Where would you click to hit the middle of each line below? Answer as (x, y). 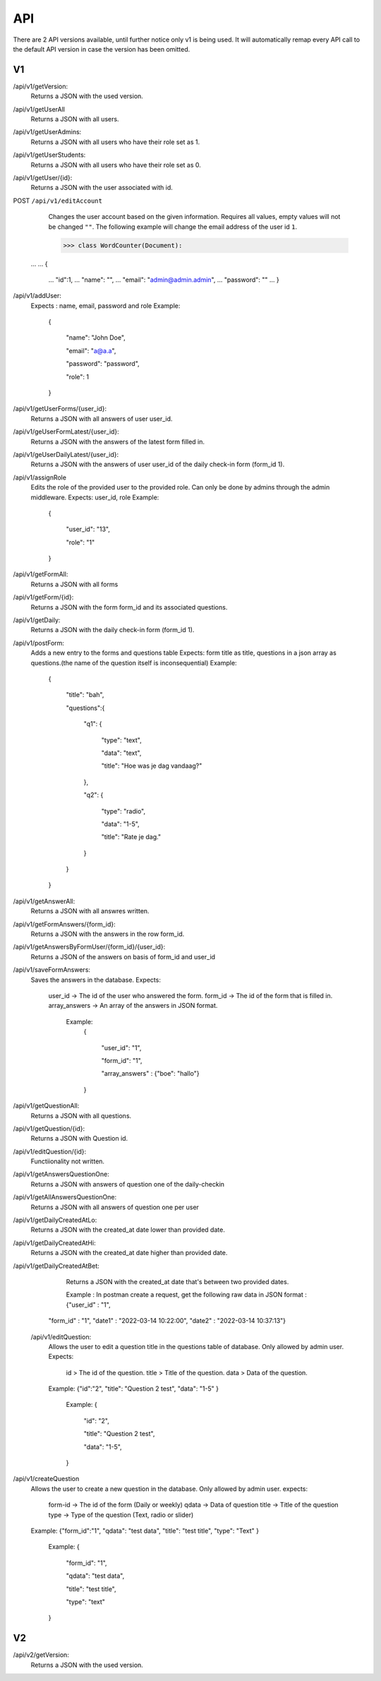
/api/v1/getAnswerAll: (44, 901)
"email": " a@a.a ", (91, 350)
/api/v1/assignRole (40, 477)
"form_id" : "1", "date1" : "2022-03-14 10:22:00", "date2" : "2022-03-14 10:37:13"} (167, 1321)
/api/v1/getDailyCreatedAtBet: (56, 1266)
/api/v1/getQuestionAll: (46, 1106)
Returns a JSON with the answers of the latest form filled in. (117, 441)
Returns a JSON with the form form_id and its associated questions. (129, 607)
